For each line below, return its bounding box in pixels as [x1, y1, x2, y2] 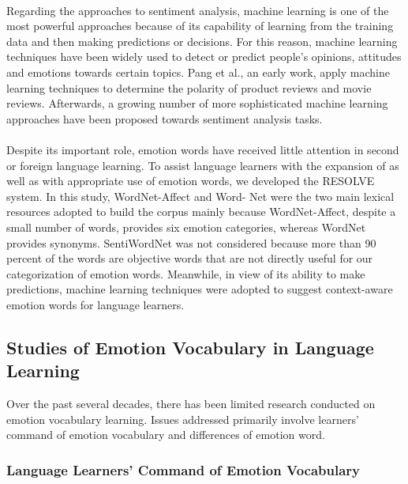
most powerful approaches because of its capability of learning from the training [6, 17, 394, 34]
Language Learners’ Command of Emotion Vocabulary [6, 459, 361, 479]
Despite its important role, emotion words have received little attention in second [6, 141, 399, 157]
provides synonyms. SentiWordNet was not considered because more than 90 [6, 234, 376, 251]
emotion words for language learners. [6, 296, 185, 312]
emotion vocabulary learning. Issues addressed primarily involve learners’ [6, 410, 359, 427]
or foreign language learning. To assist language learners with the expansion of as [6, 157, 399, 173]
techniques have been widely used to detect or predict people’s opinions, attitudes [6, 48, 402, 65]
